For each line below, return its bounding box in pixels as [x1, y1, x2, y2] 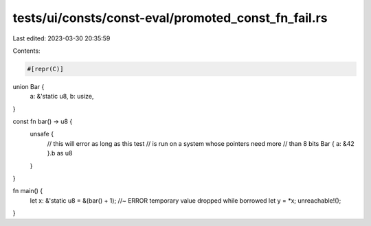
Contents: [12, 47, 41, 55]
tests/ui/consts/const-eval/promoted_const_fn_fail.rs [12, 10, 328, 25]
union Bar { [12, 82, 45, 90]
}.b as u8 [47, 149, 73, 158]
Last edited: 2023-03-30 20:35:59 [12, 34, 111, 42]
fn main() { [12, 187, 43, 195]
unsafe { [30, 130, 54, 138]
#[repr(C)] [27, 65, 64, 73]
